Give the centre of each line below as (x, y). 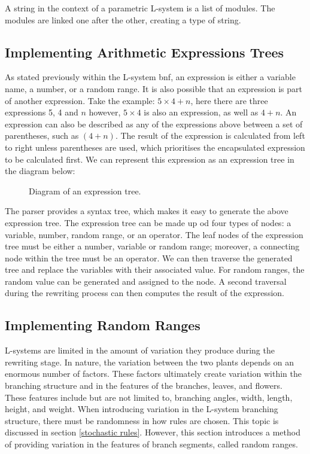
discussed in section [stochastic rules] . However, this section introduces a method (153, 432)
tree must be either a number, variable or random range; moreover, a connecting (152, 246)
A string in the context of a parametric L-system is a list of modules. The (140, 8)
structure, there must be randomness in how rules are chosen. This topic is (142, 420)
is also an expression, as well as (201, 112)
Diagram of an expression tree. (85, 191)
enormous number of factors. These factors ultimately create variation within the (153, 374)
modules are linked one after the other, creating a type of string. (123, 19)
